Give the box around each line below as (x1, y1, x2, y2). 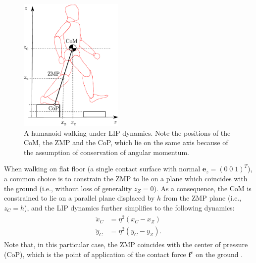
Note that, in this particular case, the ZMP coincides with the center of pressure (4, 239, 248, 250)
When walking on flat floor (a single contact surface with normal (4, 163, 201, 174)
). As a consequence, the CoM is (154, 183, 252, 193)
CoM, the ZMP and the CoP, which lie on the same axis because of (24, 137, 228, 148)
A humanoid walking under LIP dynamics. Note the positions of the (24, 127, 231, 138)
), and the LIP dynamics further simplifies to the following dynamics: (24, 202, 235, 212)
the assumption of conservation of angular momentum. (24, 147, 189, 157)
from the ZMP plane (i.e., (163, 193, 242, 203)
